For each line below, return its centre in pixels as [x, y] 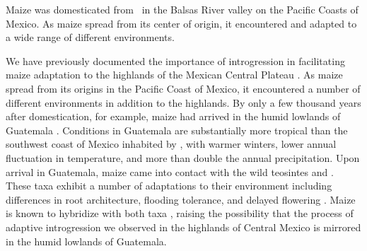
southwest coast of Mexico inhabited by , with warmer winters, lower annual [171, 144]
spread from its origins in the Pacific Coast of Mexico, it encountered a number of [183, 88]
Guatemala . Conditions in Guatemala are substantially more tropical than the [177, 130]
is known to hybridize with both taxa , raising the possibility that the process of [180, 213]
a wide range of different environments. [90, 37]
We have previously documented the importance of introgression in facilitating [175, 60]
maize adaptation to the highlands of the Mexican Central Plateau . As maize [174, 75]
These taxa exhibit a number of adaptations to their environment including [169, 186]
